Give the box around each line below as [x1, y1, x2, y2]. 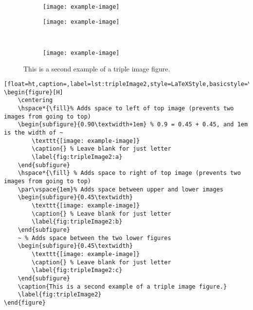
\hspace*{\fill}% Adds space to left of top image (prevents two [18, 105, 234, 112]
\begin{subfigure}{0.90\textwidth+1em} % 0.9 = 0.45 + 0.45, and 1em [18, 121, 248, 128]
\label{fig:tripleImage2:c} [32, 267, 123, 274]
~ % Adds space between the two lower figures [18, 234, 171, 241]
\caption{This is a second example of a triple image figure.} [18, 283, 227, 290]
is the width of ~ [4, 129, 63, 137]
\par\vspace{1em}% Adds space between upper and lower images [18, 186, 224, 193]
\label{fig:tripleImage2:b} [32, 218, 123, 225]
